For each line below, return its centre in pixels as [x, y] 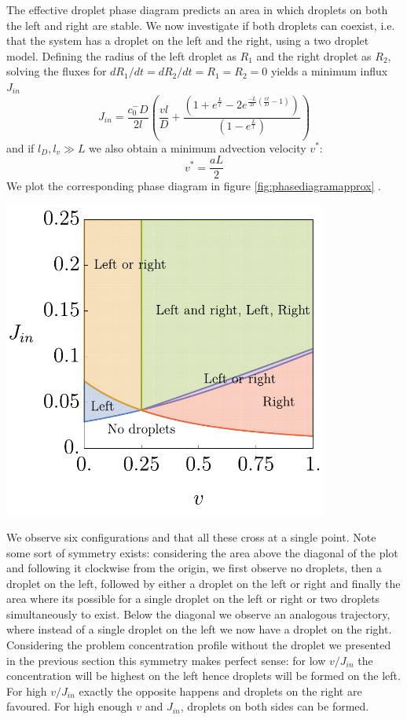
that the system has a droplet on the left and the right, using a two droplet [188, 40]
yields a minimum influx [329, 71]
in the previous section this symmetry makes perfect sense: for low [166, 660]
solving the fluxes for [57, 71]
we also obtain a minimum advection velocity [198, 147]
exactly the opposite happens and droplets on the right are [220, 691]
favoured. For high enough [70, 706]
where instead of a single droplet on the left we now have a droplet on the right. [199, 629]
